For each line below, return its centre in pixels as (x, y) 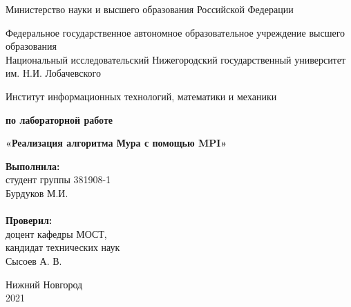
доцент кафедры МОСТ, (56, 233)
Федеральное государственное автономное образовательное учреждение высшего (175, 32)
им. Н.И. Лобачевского (53, 73)
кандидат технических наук (63, 247)
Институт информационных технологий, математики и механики (141, 96)
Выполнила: (33, 166)
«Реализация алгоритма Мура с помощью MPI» (116, 143)
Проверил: (29, 220)
